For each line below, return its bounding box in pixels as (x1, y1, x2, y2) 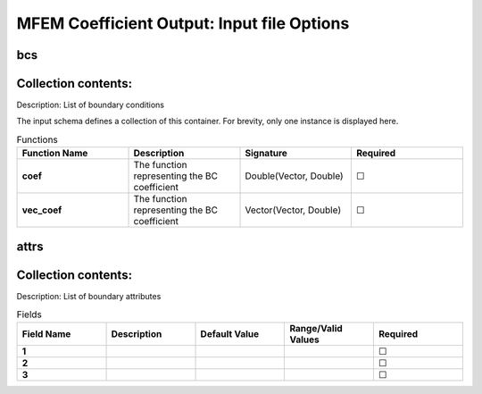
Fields (16, 308, 42, 321)
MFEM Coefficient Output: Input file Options (16, 13, 350, 33)
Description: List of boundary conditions (16, 99, 165, 111)
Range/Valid (289, 322, 343, 334)
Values (289, 333, 320, 346)
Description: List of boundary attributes (16, 290, 162, 301)
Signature (245, 147, 287, 160)
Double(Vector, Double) (245, 170, 344, 182)
